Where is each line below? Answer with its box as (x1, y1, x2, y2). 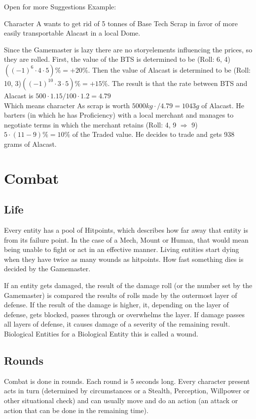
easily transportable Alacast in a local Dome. (4, 28, 141, 38)
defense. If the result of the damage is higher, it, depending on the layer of (4, 299, 229, 310)
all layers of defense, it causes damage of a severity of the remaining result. (4, 319, 230, 329)
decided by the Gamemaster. (4, 263, 91, 274)
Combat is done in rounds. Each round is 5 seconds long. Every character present (4, 376, 250, 386)
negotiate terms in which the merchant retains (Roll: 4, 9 (4, 119, 177, 129)
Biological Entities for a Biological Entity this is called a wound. (4, 329, 198, 339)
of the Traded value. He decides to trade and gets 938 (72, 129, 235, 139)
